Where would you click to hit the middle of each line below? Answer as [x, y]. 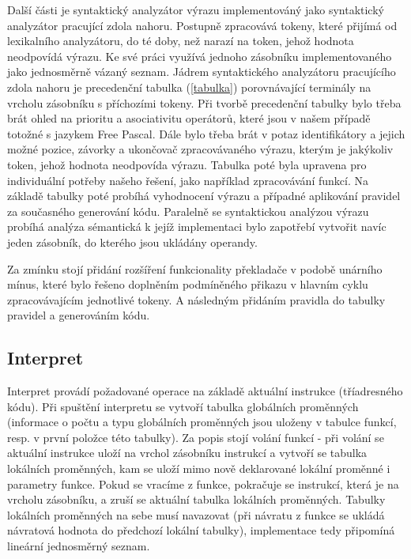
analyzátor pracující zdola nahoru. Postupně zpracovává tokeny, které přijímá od [202, 25]
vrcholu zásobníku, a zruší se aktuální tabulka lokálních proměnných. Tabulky [196, 499]
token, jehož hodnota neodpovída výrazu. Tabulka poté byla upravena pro [187, 164]
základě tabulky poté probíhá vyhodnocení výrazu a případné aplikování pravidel [204, 196]
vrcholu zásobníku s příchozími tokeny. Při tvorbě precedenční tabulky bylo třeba [204, 102]
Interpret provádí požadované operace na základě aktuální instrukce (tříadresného [205, 391]
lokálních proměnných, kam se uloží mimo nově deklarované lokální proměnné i [199, 468]
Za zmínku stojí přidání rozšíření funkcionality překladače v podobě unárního [195, 268]
